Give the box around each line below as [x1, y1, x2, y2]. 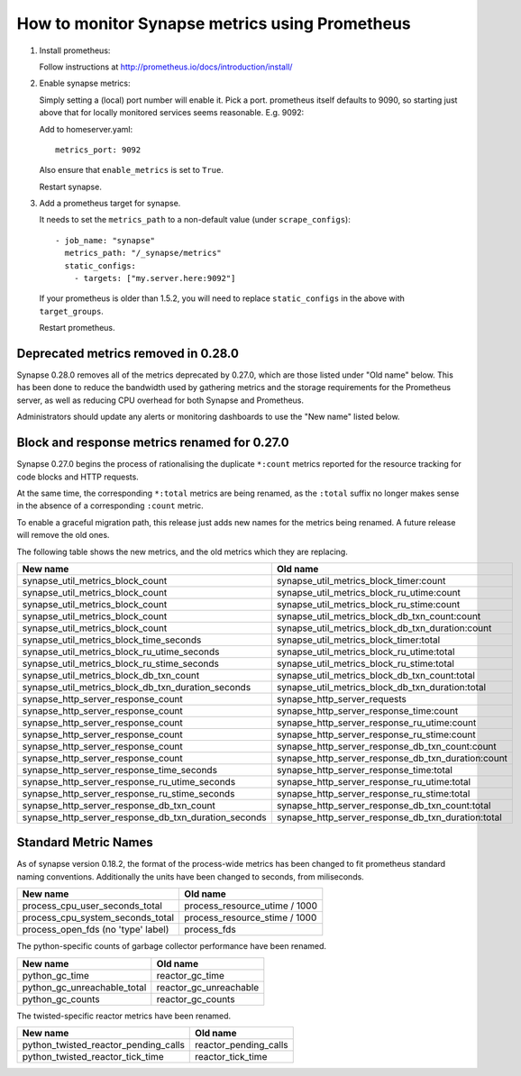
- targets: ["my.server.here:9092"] [73, 273, 236, 284]
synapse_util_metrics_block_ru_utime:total [276, 645, 455, 658]
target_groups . [39, 305, 104, 316]
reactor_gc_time [156, 969, 225, 981]
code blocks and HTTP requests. [16, 471, 139, 482]
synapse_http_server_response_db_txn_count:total [276, 798, 491, 811]
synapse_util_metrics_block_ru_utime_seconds [22, 645, 220, 658]
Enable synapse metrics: [39, 78, 131, 89]
